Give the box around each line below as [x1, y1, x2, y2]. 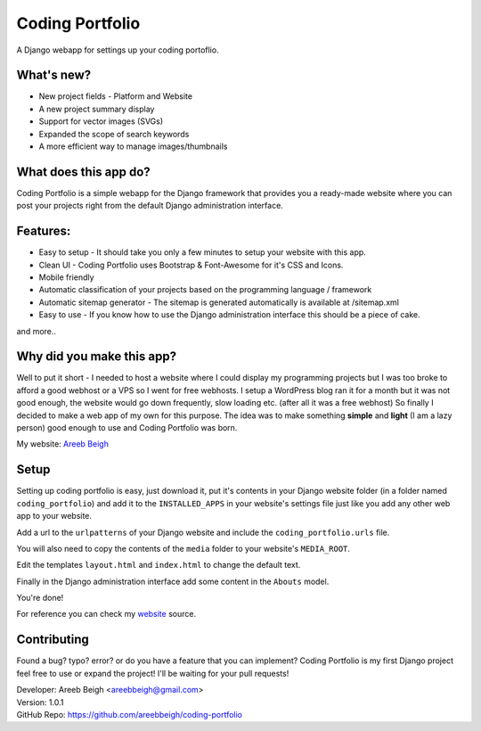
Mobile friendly [38, 272, 94, 283]
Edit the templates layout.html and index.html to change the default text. [16, 560, 301, 571]
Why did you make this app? [16, 349, 177, 365]
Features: [16, 224, 71, 239]
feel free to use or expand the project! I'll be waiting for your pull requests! [16, 668, 289, 678]
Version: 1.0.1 [16, 696, 64, 708]
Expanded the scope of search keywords [38, 128, 190, 139]
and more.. [16, 325, 57, 336]
